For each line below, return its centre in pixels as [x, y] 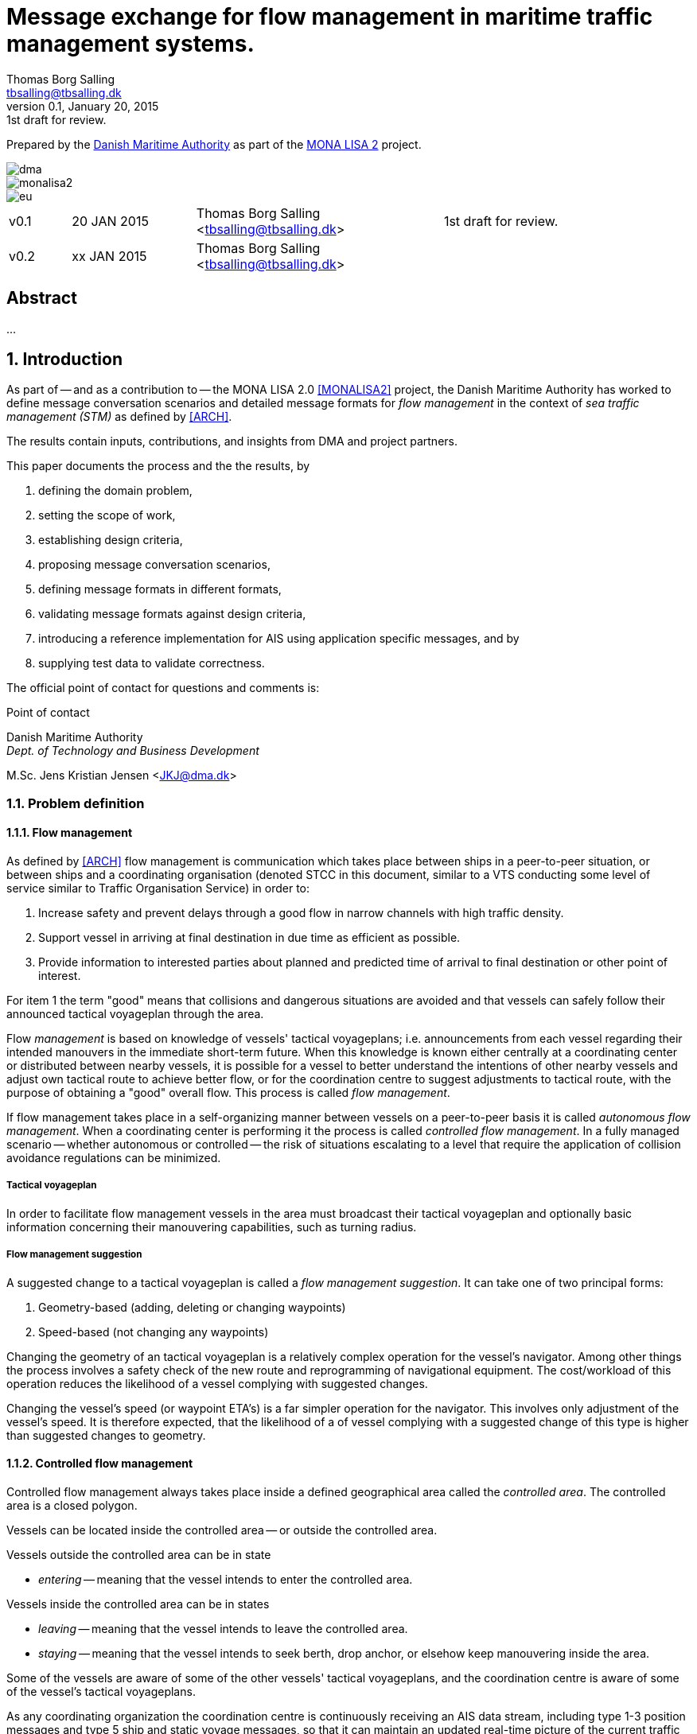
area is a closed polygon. [72, 1505]
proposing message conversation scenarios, [154, 565]
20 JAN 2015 [110, 221]
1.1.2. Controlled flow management [100, 1464]
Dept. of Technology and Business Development [133, 751]
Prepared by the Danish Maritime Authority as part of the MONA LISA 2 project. [214, 144]
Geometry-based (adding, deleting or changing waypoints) [192, 1307]
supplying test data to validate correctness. [152, 663]
